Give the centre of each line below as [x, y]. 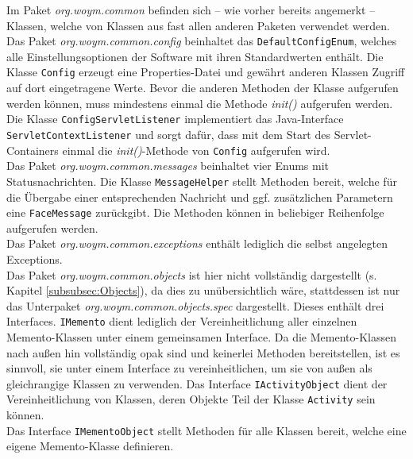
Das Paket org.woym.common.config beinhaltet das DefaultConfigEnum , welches [202, 41]
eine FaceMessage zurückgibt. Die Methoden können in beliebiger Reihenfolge [195, 212]
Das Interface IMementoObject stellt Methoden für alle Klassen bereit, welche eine [206, 430]
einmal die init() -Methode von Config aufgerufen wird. [196, 150]
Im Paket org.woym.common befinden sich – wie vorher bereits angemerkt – [191, 10]
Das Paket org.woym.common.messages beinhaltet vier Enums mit [168, 166]
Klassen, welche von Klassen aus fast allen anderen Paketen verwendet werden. [198, 25]
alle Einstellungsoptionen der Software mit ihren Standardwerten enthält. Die [195, 56]
